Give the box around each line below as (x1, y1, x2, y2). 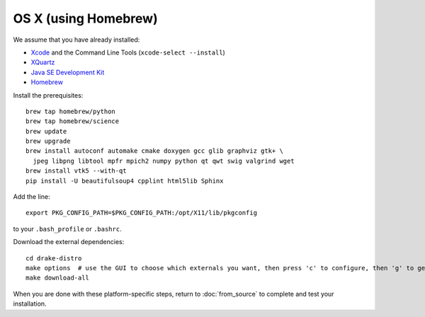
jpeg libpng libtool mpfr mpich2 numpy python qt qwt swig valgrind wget (33, 156, 295, 165)
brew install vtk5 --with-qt (25, 167, 127, 175)
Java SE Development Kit (30, 68, 105, 76)
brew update (25, 127, 67, 135)
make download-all (25, 274, 90, 282)
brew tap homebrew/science (25, 117, 120, 125)
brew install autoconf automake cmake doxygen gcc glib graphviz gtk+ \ (25, 147, 283, 155)
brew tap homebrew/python (25, 107, 116, 115)
